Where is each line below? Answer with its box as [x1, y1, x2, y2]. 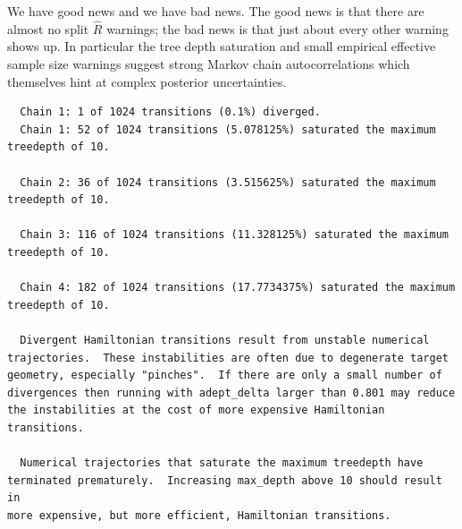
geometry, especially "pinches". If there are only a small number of [7, 369, 442, 382]
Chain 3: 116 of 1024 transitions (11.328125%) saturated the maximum [20, 228, 449, 242]
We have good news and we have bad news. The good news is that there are [7, 2, 424, 20]
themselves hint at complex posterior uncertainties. [7, 72, 287, 90]
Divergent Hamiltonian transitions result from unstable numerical [20, 333, 430, 346]
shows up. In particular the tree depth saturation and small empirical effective [7, 37, 436, 55]
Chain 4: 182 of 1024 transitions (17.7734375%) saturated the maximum [20, 281, 456, 294]
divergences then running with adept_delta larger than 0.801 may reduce [7, 386, 456, 399]
